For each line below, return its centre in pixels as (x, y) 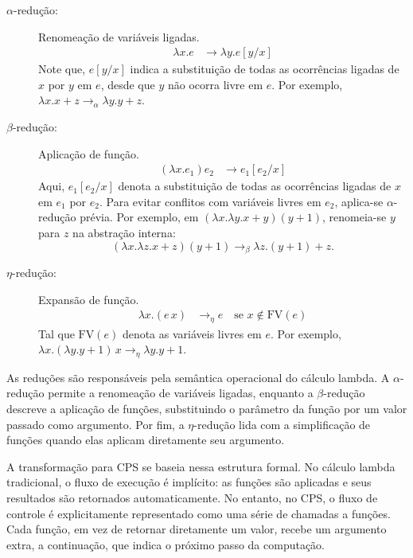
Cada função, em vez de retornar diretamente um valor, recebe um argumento (197, 529)
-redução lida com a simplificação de (282, 424)
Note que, (62, 69)
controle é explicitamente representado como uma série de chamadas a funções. (199, 513)
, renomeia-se (355, 217)
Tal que (56, 333)
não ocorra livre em (215, 84)
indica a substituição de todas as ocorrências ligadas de (265, 69)
